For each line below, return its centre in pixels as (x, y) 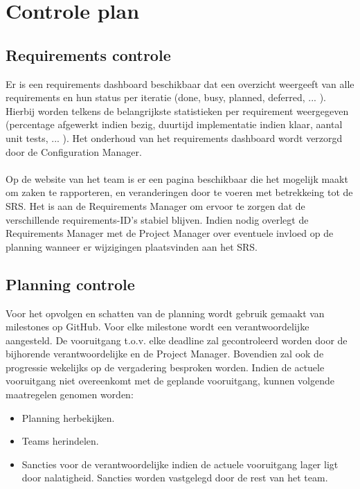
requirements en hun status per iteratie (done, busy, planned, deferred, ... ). (166, 97)
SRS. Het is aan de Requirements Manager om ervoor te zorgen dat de (155, 205)
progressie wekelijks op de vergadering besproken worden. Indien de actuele (165, 367)
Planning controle (70, 284)
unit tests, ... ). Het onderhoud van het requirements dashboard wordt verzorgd (174, 137)
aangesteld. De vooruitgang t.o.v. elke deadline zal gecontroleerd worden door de (177, 340)
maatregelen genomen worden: (70, 394)
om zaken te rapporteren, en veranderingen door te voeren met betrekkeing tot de (179, 192)
